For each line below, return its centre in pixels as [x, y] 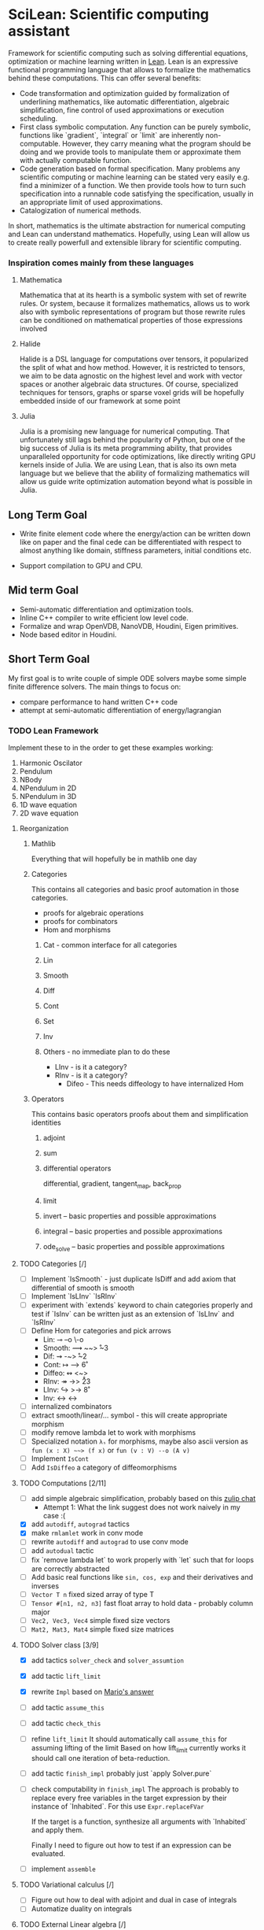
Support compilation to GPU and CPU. [81, 566]
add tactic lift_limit [66, 1676]
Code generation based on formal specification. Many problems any [130, 168]
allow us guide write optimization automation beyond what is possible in [136, 482]
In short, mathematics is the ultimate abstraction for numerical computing [127, 225]
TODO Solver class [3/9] [59, 1645]
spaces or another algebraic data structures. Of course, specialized [129, 384]
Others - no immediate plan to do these [106, 1052]
